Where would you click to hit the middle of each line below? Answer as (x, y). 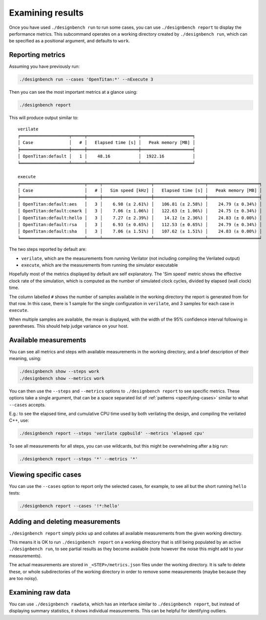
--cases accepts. (27, 405)
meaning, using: (25, 358)
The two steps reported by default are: (48, 249)
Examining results (46, 13)
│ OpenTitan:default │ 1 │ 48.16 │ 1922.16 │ (106, 156)
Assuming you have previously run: (44, 66)
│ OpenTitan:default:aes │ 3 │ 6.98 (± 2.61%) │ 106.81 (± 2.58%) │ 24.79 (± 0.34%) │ (140, 204)
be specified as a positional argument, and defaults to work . (70, 41)
